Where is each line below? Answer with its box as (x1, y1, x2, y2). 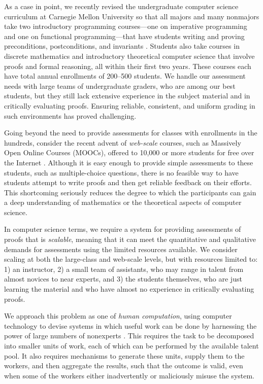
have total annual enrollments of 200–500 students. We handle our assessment (4, 71, 246, 81)
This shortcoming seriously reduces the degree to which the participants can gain (4, 187, 256, 197)
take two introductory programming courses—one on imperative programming (4, 21, 247, 31)
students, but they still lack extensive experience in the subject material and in (4, 90, 250, 101)
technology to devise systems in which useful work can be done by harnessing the (4, 320, 257, 331)
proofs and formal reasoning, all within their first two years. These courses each (4, 60, 251, 71)
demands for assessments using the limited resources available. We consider (4, 243, 238, 254)
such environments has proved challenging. (4, 110, 137, 121)
